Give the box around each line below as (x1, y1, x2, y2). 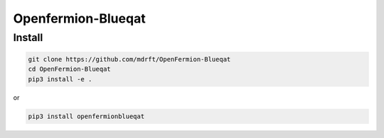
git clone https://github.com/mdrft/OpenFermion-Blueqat (28, 55, 231, 63)
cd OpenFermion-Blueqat (28, 65, 112, 74)
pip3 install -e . (28, 75, 92, 83)
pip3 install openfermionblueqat (28, 112, 145, 120)
